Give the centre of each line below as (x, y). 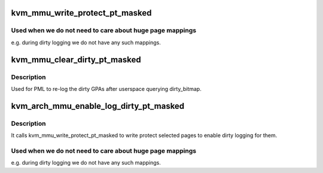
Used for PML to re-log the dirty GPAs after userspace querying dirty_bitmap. (106, 89)
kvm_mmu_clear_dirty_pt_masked (76, 60)
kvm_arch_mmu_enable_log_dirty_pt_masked (98, 106)
